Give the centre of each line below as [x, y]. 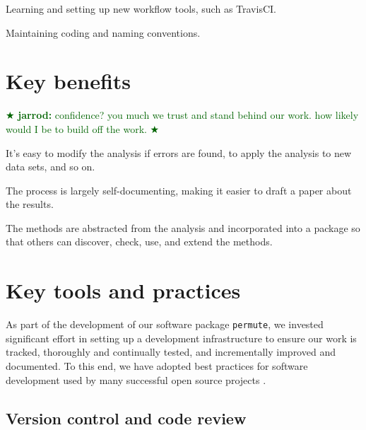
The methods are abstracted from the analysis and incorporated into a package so [183, 227]
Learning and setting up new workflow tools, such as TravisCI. [141, 8]
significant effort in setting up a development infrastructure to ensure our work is [181, 338]
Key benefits [69, 81]
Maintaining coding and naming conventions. [103, 32]
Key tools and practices [123, 290]
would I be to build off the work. [76, 128]
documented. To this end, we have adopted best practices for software [157, 366]
